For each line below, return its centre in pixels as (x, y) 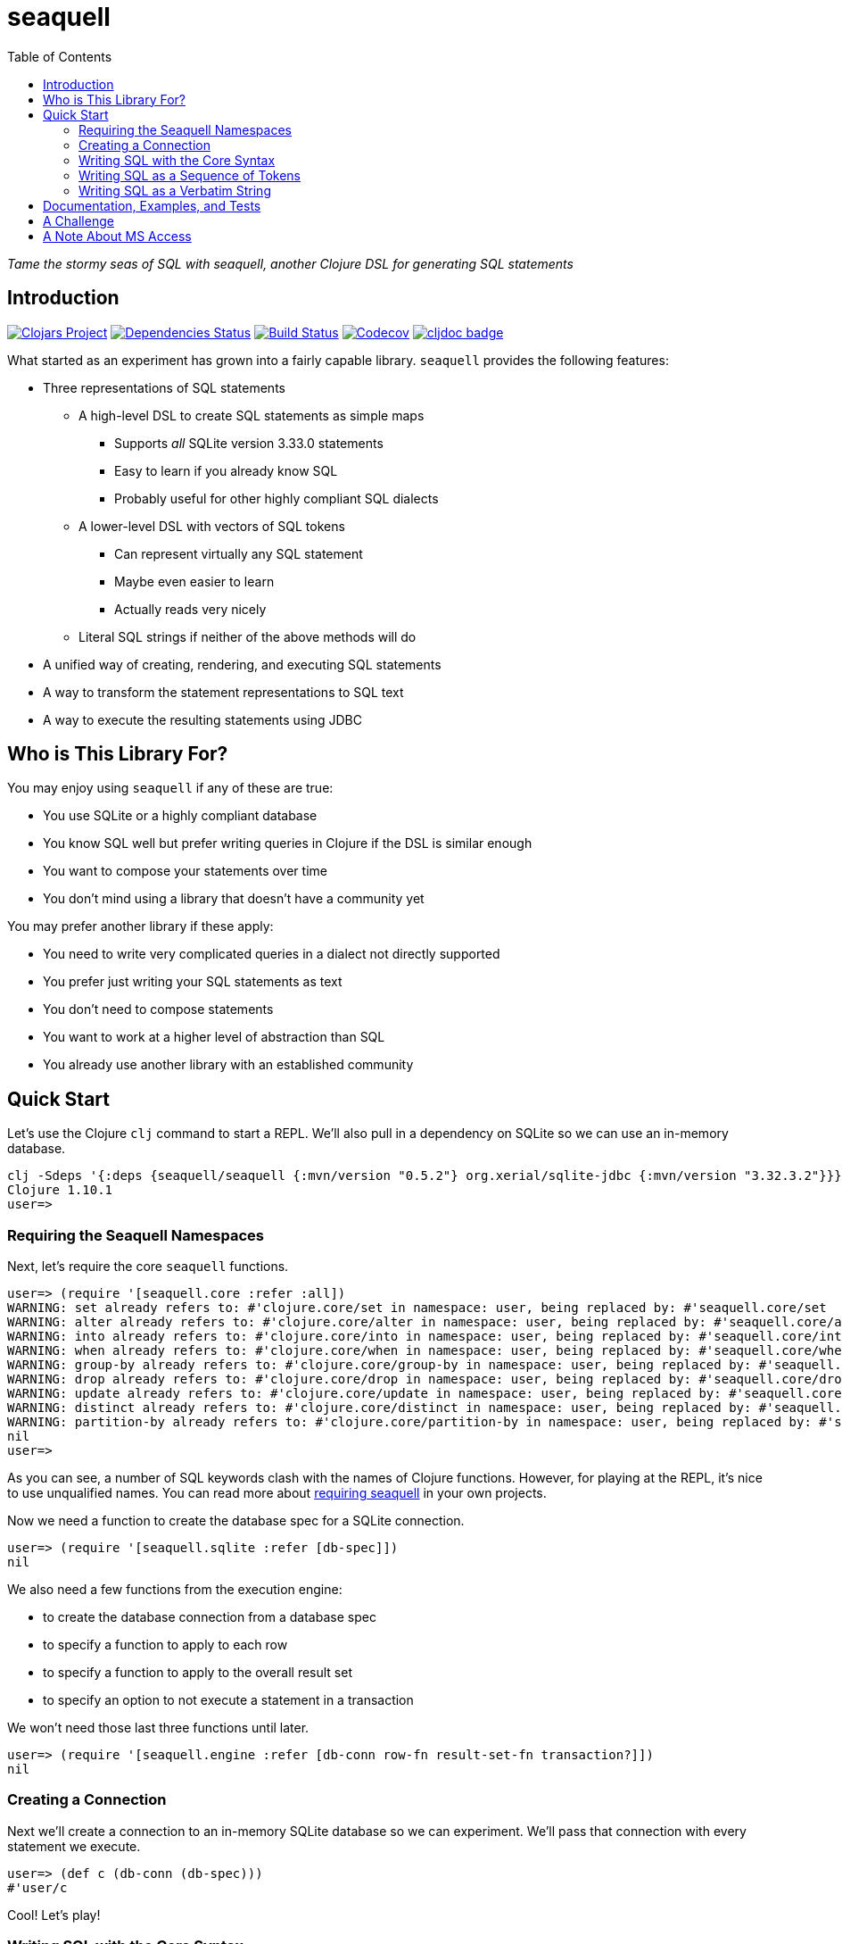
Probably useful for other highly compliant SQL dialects (277, 498)
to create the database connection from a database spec (210, 1617)
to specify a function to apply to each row (165, 1645)
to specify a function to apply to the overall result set (198, 1673)
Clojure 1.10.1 (60, 1190)
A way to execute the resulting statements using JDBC (202, 719)
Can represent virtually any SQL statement (239, 553)
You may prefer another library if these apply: (140, 926)
